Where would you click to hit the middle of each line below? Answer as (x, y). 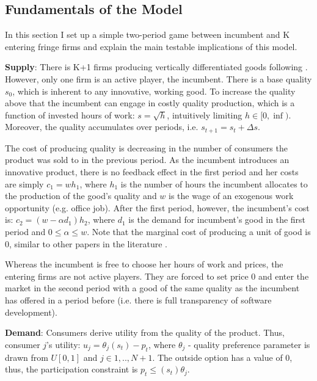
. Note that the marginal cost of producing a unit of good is (199, 231)
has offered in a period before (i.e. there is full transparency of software (138, 299)
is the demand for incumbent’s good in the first (217, 220)
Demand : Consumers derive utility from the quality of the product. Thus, (145, 332)
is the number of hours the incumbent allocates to (214, 183)
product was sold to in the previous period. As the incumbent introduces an (147, 160)
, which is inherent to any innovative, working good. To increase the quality (154, 91)
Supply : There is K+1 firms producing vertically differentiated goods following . (156, 67)
